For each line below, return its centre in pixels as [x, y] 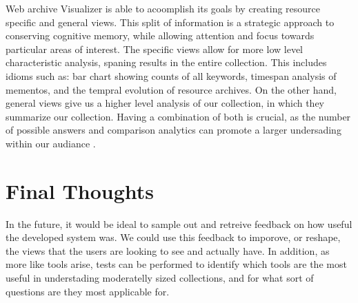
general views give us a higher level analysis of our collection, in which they [165, 103]
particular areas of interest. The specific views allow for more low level [154, 49]
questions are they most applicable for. [88, 291]
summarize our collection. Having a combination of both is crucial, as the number [178, 116]
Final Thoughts [80, 190]
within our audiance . [51, 143]
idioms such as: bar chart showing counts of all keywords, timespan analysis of [171, 75]
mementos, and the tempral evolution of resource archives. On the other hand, [171, 89]
